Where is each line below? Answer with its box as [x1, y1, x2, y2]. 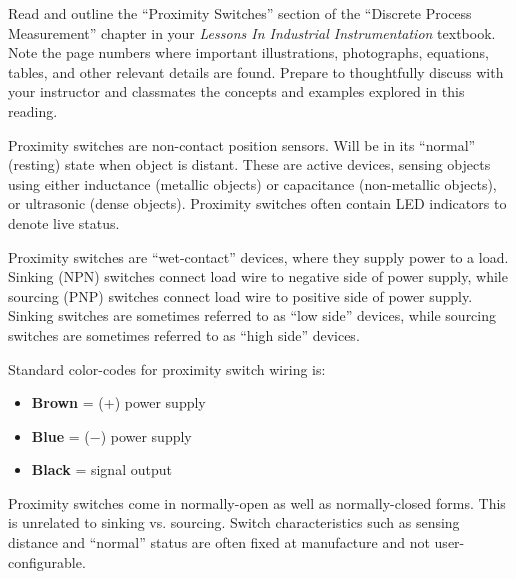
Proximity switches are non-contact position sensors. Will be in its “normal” [8, 134, 476, 155]
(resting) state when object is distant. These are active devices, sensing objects [8, 154, 491, 175]
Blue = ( [31, 425, 90, 446]
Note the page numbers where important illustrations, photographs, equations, [8, 42, 489, 63]
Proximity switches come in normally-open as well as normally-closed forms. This [8, 492, 506, 513]
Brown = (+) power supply [31, 392, 206, 413]
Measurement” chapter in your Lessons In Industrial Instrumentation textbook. [8, 22, 496, 43]
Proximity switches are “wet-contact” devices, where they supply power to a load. [8, 246, 509, 267]
